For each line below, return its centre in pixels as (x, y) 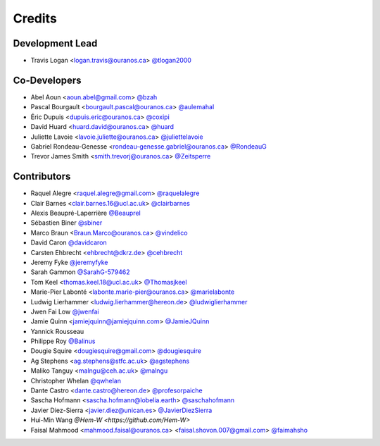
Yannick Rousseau (57, 331)
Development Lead (55, 43)
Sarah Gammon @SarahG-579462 (80, 272)
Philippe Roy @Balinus (63, 341)
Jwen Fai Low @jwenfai (65, 311)
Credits (35, 18)
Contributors (42, 176)
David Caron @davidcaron (69, 242)
